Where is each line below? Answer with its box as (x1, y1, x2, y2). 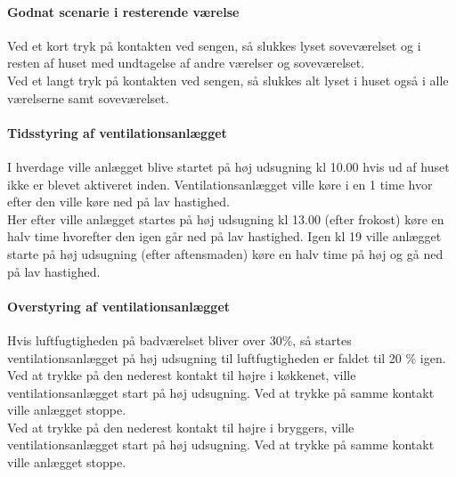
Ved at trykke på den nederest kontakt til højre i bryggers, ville (7, 417, 354, 436)
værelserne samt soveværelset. (7, 88, 169, 107)
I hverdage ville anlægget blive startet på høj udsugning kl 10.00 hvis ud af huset (7, 157, 450, 175)
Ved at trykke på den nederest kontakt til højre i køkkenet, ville (7, 366, 356, 384)
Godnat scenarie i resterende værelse (7, 2, 240, 20)
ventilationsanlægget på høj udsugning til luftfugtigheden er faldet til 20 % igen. (7, 348, 446, 367)
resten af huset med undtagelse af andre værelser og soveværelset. (7, 53, 365, 72)
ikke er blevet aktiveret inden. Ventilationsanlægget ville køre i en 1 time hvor (7, 174, 433, 193)
